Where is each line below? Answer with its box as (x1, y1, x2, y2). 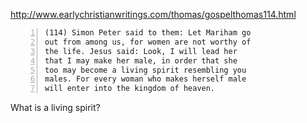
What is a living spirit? (10, 102, 101, 114)
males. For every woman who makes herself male (44, 74, 247, 84)
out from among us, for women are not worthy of (44, 37, 252, 47)
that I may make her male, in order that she (44, 55, 238, 66)
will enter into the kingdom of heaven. (44, 84, 216, 94)
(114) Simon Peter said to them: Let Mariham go (44, 28, 252, 38)
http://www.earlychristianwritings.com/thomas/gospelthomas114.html (10, 9, 297, 20)
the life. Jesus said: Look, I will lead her (44, 46, 238, 56)
